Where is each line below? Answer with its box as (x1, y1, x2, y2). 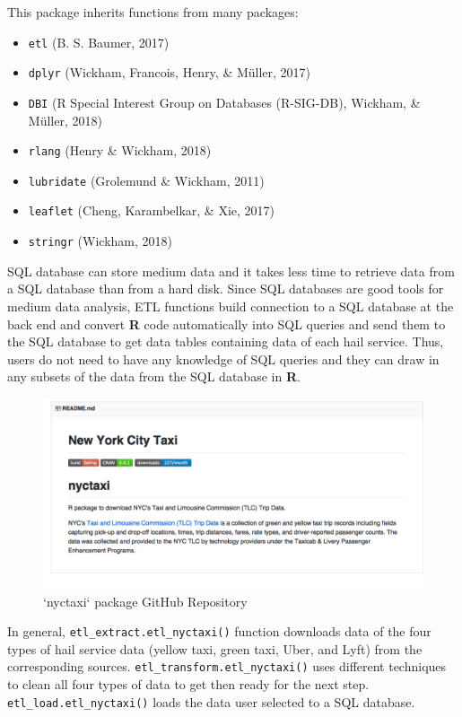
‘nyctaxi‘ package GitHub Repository (43, 591, 248, 610)
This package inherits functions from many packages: (7, 3, 299, 21)
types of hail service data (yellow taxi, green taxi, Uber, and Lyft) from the (7, 639, 423, 658)
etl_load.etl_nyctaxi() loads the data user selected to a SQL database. (7, 692, 415, 711)
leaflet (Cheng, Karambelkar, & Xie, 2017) (28, 201, 275, 220)
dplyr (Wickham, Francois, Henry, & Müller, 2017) (28, 63, 311, 82)
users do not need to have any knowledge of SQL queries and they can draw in (7, 349, 440, 368)
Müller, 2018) (28, 110, 102, 129)
